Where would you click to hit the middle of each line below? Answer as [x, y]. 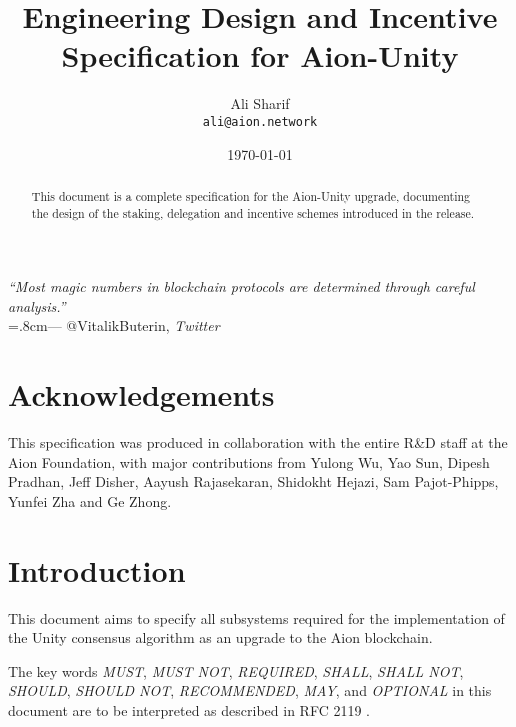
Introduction [97, 569]
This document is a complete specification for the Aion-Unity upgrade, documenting [251, 195]
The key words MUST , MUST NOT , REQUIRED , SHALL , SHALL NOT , [236, 670]
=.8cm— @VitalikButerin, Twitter [114, 325]
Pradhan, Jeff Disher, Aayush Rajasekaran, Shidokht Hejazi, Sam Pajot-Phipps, [253, 481]
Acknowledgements [141, 394]
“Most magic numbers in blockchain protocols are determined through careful [241, 286]
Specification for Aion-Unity [260, 55]
